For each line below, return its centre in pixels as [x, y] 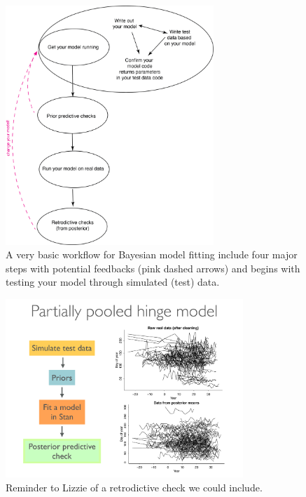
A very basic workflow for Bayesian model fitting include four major [152, 254]
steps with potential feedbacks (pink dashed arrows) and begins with [153, 268]
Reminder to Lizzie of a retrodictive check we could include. [134, 487]
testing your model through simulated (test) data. [113, 282]
